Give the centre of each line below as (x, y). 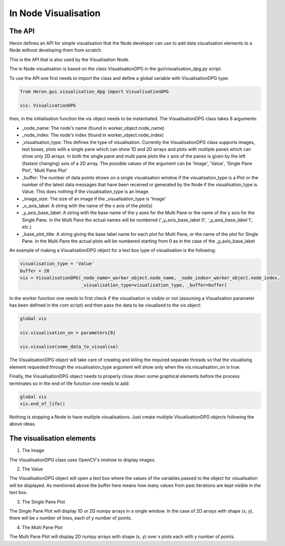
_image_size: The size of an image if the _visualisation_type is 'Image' (94, 198)
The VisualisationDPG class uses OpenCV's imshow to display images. (83, 460)
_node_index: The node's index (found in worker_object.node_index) (93, 135)
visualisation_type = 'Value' (57, 264)
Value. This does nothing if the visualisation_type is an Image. (86, 191)
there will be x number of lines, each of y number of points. (71, 518)
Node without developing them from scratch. (56, 50)
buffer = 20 (35, 271)
